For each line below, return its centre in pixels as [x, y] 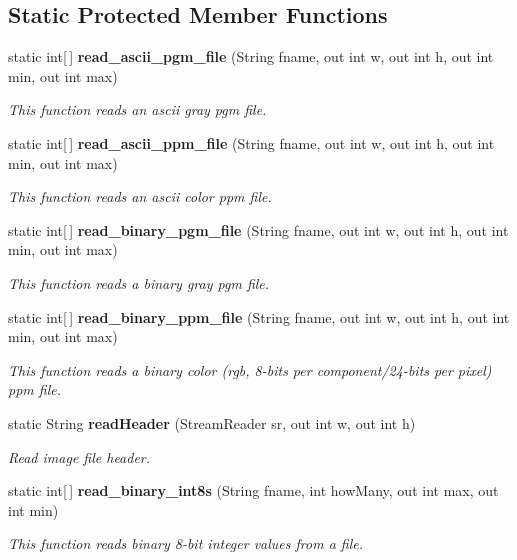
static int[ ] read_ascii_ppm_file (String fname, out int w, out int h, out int [251, 142]
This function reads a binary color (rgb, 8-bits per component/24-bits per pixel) [250, 369]
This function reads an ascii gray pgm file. [137, 109]
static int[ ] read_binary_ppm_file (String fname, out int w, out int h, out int [259, 316]
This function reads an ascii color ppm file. [140, 196]
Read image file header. [79, 456]
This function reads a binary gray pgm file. [139, 282]
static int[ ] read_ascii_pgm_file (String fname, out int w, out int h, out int [251, 56]
